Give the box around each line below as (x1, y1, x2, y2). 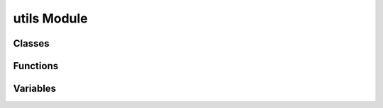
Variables (13, 83, 57, 95)
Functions (13, 60, 59, 72)
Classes (13, 37, 50, 49)
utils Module (13, 11, 88, 26)
